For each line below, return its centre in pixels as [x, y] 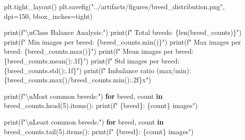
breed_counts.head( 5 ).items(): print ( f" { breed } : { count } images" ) [101, 105]
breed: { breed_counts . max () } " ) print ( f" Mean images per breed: [99, 51]
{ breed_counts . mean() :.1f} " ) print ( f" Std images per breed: [92, 60]
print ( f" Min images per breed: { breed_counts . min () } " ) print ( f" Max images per [122, 41]
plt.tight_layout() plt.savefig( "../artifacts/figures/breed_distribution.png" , [114, 6]
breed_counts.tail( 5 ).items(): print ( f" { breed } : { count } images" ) [99, 131]
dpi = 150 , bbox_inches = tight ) [48, 16]
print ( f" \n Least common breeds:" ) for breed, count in [84, 121]
